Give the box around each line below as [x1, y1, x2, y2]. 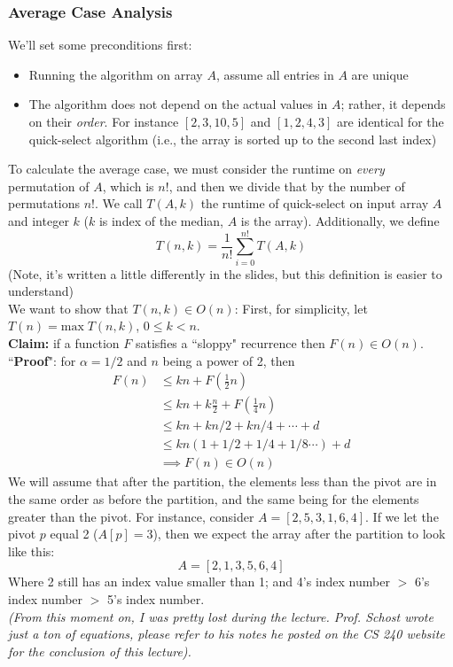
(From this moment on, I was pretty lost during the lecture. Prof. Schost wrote [8, 607, 433, 625]
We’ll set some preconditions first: [8, 35, 192, 54]
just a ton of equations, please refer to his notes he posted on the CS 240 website [8, 624, 445, 643]
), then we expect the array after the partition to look [152, 524, 446, 543]
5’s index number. [107, 589, 205, 608]
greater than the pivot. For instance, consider [8, 507, 254, 525]
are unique [351, 65, 409, 83]
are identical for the [337, 112, 444, 130]
